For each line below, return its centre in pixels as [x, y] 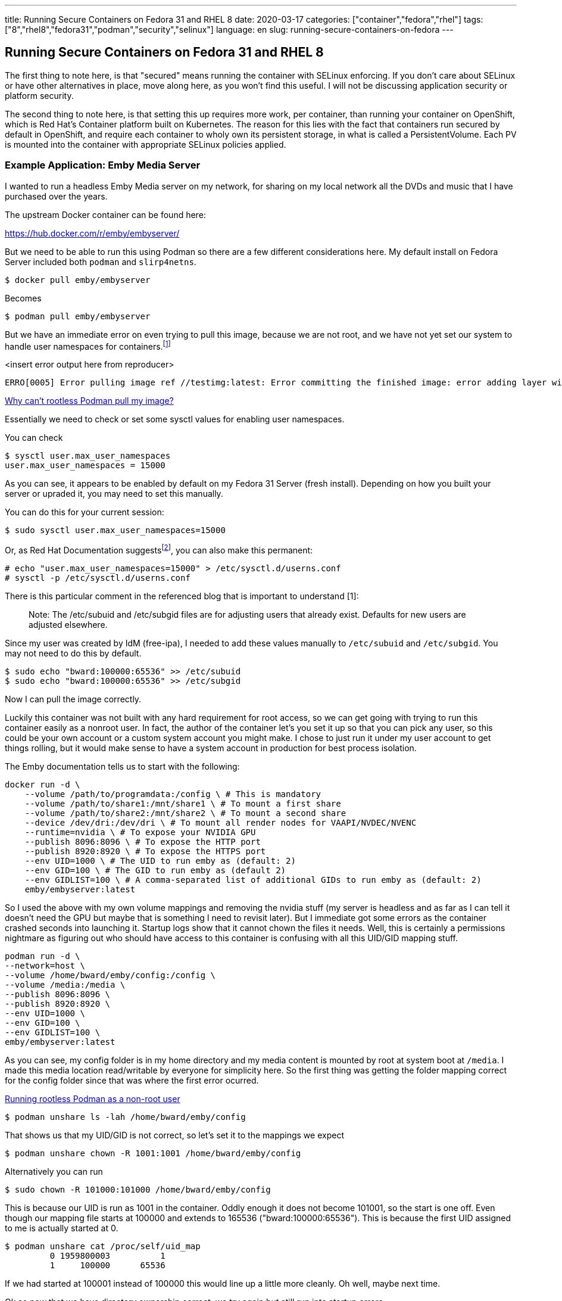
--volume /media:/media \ [65, 984]
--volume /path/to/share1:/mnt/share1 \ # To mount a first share [183, 803]
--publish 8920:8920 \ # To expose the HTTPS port [145, 851]
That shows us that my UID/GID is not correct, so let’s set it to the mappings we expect [174, 1135]
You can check [34, 438]
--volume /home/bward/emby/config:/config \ [110, 975]
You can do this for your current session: [85, 512]
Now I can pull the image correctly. [73, 699]
